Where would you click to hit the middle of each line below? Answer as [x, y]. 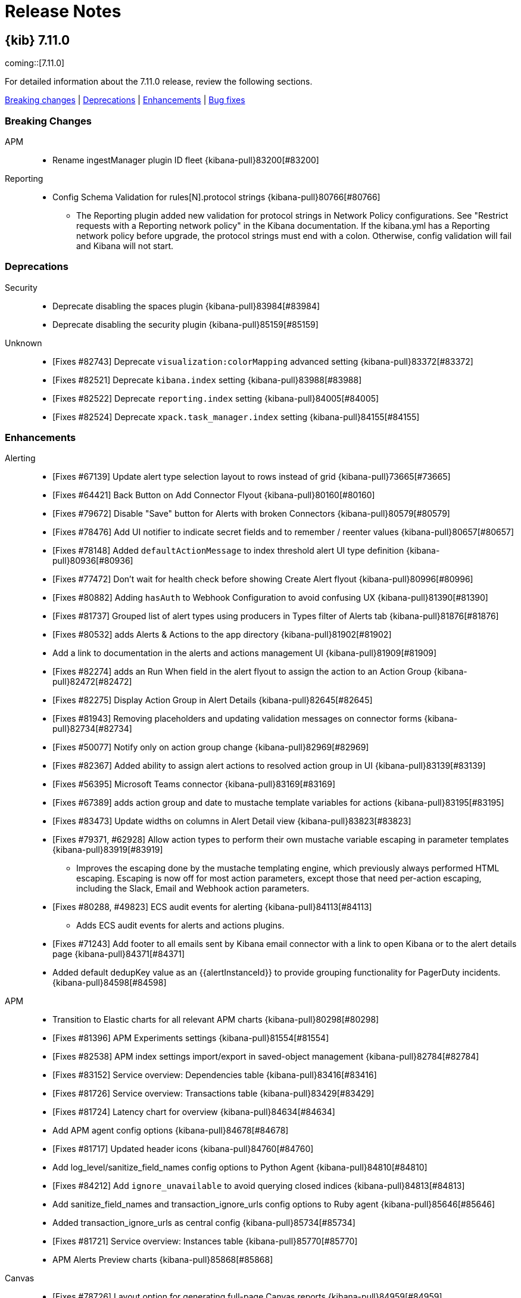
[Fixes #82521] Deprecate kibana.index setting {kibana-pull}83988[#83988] [207, 380]
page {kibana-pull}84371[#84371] [119, 954]
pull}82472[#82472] [92, 682]
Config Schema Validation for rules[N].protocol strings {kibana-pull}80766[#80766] [216, 197]
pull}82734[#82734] [92, 729]
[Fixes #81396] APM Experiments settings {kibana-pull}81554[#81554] [191, 1038]
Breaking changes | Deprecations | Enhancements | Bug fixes [125, 100]
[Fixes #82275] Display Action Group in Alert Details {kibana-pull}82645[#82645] [213, 700]
